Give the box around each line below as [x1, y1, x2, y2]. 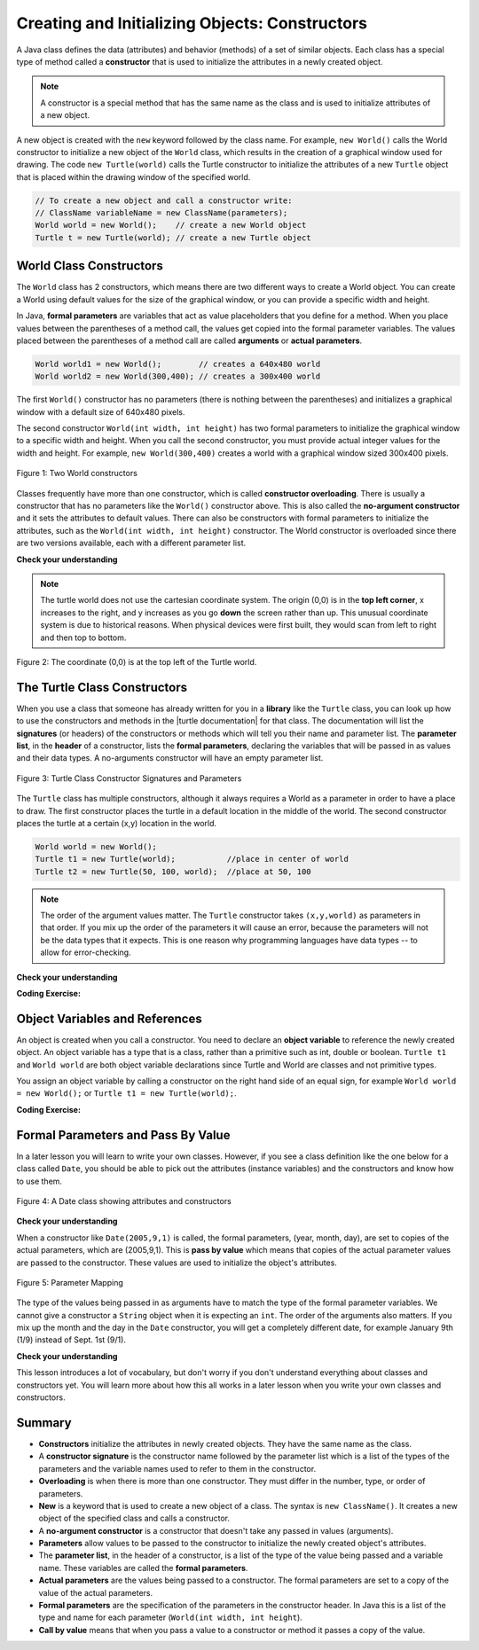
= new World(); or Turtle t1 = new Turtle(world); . [16, 1088, 237, 1099]
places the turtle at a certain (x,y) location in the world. [16, 817, 217, 828]
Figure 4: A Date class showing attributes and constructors [16, 1195, 232, 1206]
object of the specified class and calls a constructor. [38, 1513, 231, 1524]
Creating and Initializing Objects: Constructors [16, 13, 368, 33]
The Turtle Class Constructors [16, 679, 188, 695]
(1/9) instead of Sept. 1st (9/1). [16, 1334, 126, 1345]
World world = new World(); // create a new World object [35, 220, 307, 231]
